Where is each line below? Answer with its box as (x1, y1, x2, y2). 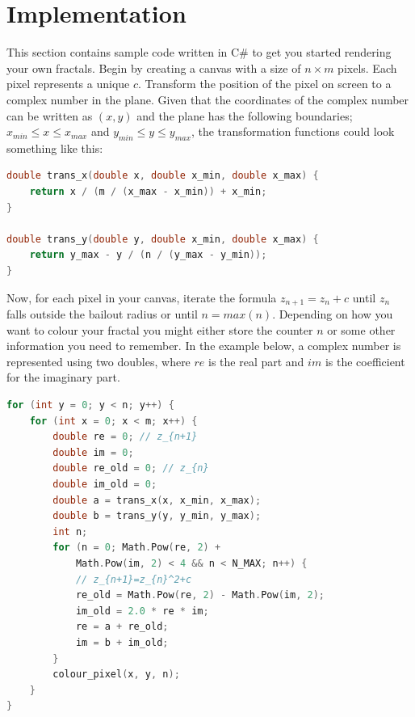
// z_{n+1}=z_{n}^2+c (75, 573, 192, 585)
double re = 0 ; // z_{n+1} (52, 431, 198, 443)
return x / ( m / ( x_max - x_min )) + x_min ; (29, 186, 267, 198)
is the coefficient (325, 352, 405, 369)
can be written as (6, 107, 93, 124)
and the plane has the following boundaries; (136, 107, 353, 124)
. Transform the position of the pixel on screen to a (138, 75, 392, 92)
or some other (327, 321, 396, 338)
